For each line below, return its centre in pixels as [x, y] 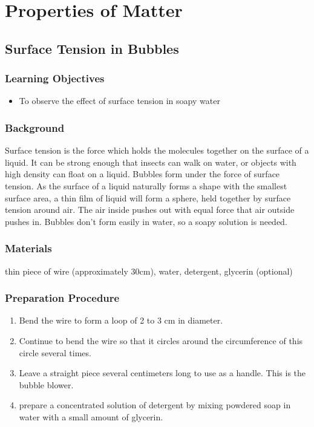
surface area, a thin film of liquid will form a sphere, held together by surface [148, 197]
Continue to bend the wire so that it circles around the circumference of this [161, 340]
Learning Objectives [55, 78]
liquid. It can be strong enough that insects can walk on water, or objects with [151, 162]
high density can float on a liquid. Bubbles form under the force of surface [142, 174]
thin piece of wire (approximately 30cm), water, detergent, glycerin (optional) [149, 271]
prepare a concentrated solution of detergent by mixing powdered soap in [155, 405]
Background [35, 127]
